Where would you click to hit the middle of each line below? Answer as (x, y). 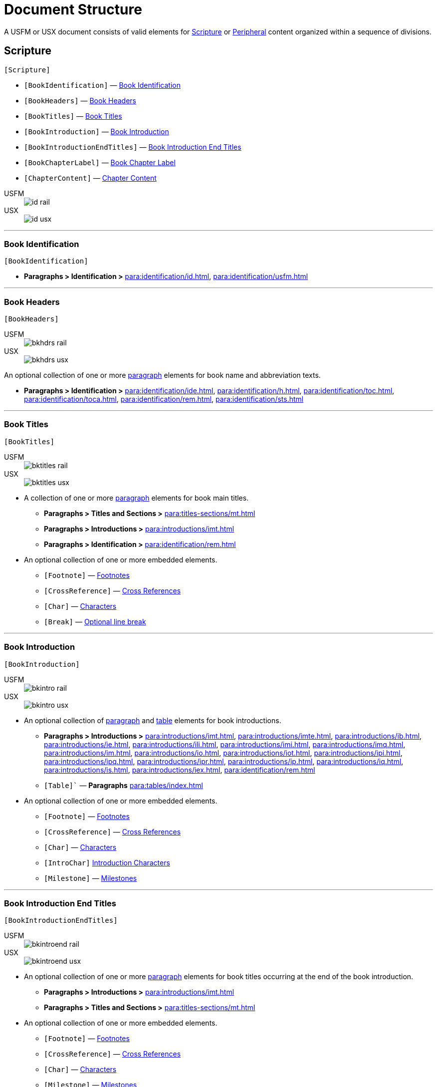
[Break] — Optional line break (95, 621)
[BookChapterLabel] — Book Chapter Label (100, 162)
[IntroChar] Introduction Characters (107, 862)
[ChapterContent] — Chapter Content (90, 178)
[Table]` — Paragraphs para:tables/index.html (123, 785)
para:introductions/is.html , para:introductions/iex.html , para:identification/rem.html (180, 770)
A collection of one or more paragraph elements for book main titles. (136, 498)
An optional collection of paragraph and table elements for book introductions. (153, 720)
